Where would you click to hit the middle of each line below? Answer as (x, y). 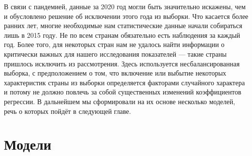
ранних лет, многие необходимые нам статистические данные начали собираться (123, 25)
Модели (28, 144)
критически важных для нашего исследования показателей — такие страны (115, 54)
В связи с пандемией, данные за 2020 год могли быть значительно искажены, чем (125, 6)
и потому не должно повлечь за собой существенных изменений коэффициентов (123, 92)
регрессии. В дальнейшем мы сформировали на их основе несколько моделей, (120, 101)
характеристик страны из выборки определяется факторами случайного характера (125, 82)
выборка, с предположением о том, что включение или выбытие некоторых (115, 73)
